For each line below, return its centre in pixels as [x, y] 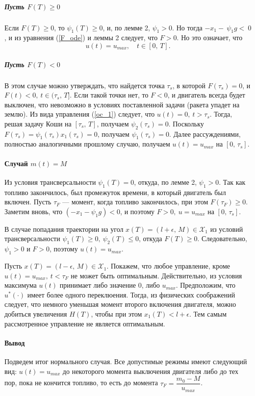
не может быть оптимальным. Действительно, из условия [156, 275]
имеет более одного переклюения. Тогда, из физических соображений [131, 294]
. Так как [232, 182]
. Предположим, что [206, 285]
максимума [21, 285]
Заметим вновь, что [34, 211]
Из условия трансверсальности [50, 182]
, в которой [189, 85]
